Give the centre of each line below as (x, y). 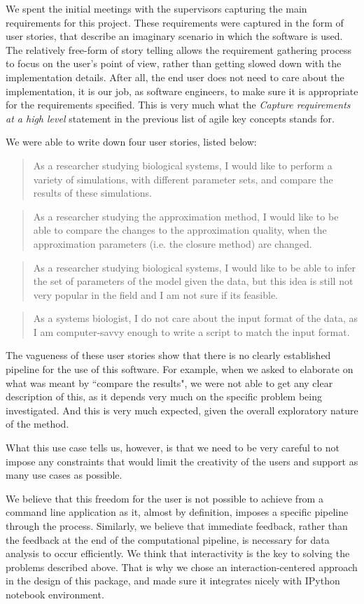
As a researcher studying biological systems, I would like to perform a (183, 165)
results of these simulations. (92, 193)
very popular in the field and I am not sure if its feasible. (155, 294)
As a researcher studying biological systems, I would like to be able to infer (195, 267)
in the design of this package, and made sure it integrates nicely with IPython (173, 581)
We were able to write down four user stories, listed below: (131, 142)
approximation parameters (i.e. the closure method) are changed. (173, 243)
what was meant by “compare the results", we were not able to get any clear (169, 382)
